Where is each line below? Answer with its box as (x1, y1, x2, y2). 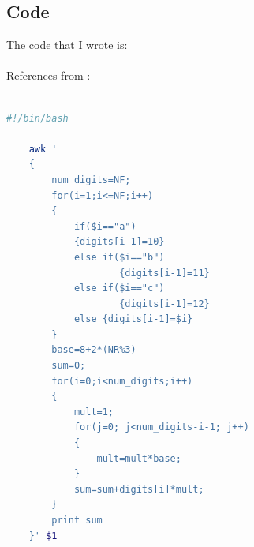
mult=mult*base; (96, 452, 181, 464)
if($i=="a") (73, 220, 136, 232)
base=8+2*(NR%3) (51, 344, 136, 356)
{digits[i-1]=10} (73, 236, 165, 248)
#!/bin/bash (6, 112, 69, 124)
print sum (51, 515, 103, 526)
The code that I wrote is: (6, 36, 128, 53)
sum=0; (51, 360, 86, 372)
